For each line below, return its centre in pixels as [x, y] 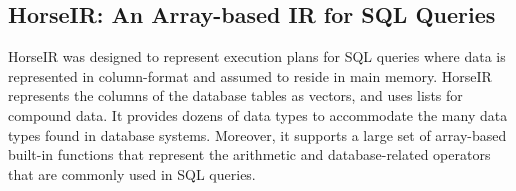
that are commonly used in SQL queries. [132, 173]
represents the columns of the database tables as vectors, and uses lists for [235, 95]
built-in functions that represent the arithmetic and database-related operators [249, 154]
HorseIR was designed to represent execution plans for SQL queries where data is [257, 56]
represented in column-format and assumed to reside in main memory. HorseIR [250, 75]
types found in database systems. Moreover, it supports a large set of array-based [257, 134]
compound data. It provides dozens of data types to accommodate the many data [258, 114]
